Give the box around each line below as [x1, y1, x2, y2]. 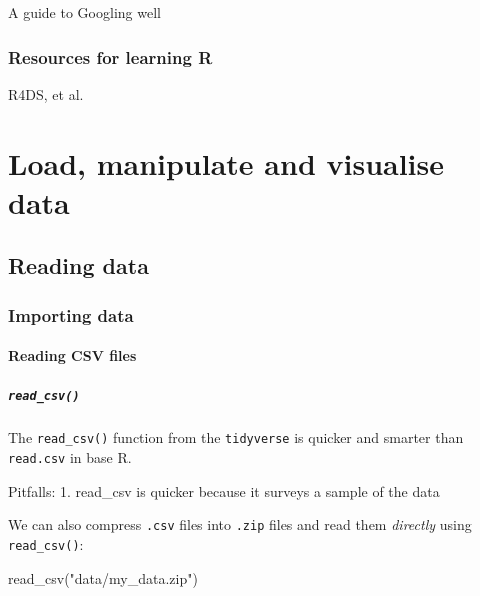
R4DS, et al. [8, 83, 84, 104]
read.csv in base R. [8, 447, 132, 468]
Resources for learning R [8, 44, 213, 69]
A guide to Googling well [8, 2, 161, 22]
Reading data [8, 250, 149, 281]
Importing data [8, 302, 134, 327]
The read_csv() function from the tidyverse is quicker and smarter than [8, 427, 464, 448]
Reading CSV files [8, 345, 137, 366]
